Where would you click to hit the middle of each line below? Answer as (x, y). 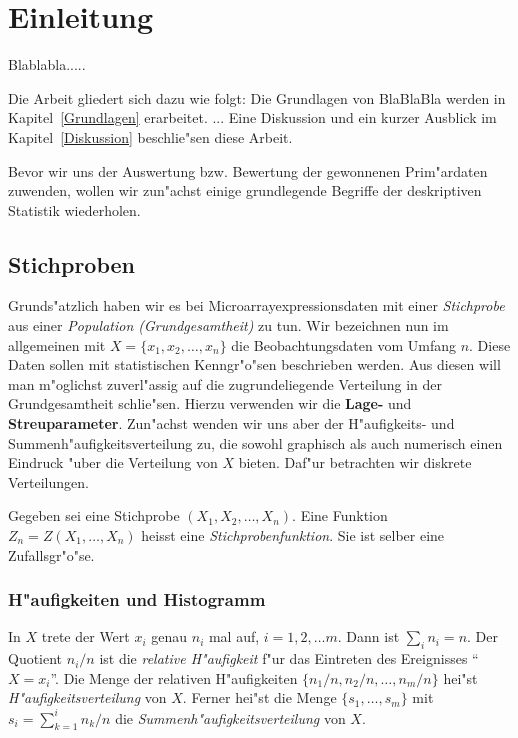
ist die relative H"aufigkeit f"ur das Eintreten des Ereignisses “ (289, 658)
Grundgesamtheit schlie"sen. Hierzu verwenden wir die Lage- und (210, 403)
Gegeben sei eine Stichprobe (94, 515)
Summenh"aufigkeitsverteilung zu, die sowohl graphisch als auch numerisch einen (255, 442)
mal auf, (234, 636)
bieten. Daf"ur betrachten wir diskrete (355, 462)
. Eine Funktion (340, 515)
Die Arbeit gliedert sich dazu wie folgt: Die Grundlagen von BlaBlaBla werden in (257, 97)
